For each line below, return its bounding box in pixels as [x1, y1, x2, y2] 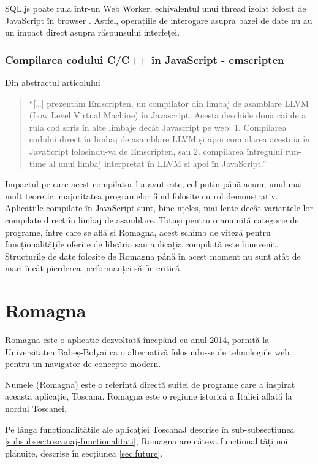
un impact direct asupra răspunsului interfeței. [5, 26, 180, 39]
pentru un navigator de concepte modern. [5, 357, 161, 370]
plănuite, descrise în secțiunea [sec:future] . [5, 446, 163, 459]
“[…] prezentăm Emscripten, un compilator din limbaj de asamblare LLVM [29, 96, 309, 109]
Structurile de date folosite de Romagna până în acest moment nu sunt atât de [5, 249, 301, 262]
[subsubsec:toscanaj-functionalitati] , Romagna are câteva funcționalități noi [5, 435, 288, 447]
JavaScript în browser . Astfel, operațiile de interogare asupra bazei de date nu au [5, 14, 312, 26]
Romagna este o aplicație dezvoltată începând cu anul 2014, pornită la [5, 333, 270, 346]
